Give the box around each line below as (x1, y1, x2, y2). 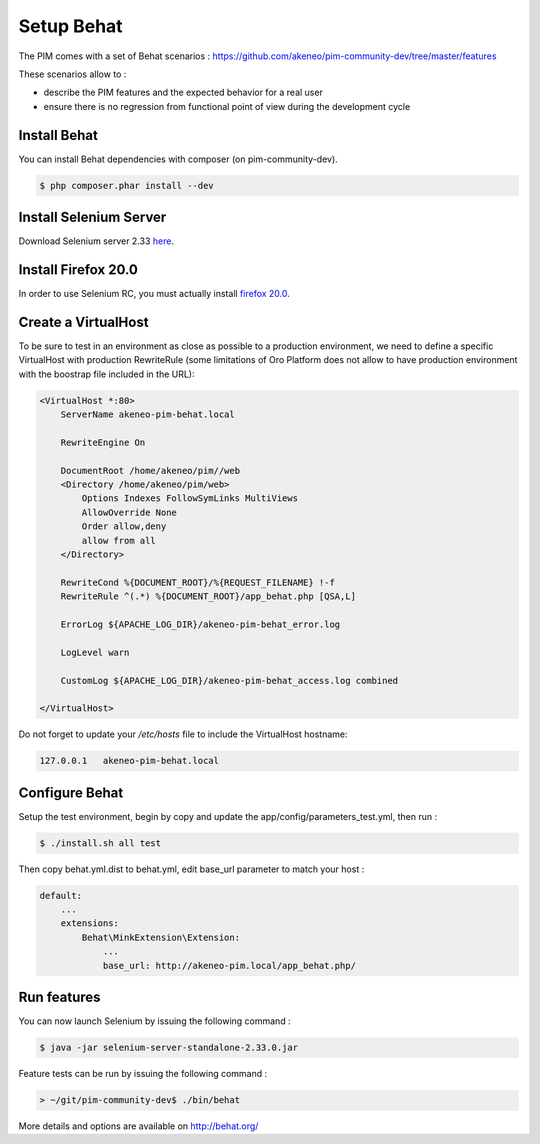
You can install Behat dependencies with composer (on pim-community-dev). (18, 153, 339, 165)
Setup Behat (18, 15, 124, 37)
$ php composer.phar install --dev (39, 180, 214, 191)
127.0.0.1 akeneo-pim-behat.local (39, 755, 220, 767)
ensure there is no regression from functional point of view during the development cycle (43, 100, 411, 112)
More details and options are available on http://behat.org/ (18, 1120, 259, 1132)
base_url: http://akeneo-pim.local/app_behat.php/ (102, 960, 357, 971)
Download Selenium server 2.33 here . (18, 235, 175, 247)
